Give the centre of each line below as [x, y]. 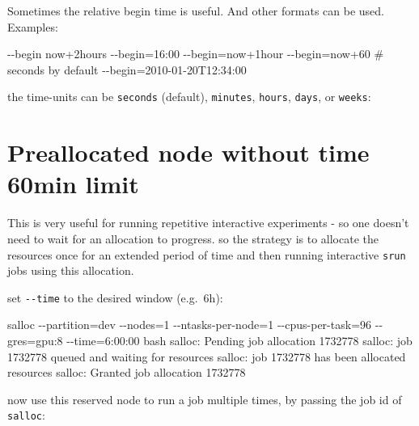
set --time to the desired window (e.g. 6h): [115, 297]
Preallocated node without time [188, 152]
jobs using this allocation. [71, 270]
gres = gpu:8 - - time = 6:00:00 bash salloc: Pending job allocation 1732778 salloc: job [210, 341]
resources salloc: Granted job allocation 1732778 [127, 372]
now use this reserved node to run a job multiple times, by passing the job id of [205, 399]
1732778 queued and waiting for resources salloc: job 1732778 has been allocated [207, 356]
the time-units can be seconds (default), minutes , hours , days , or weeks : [189, 97]
